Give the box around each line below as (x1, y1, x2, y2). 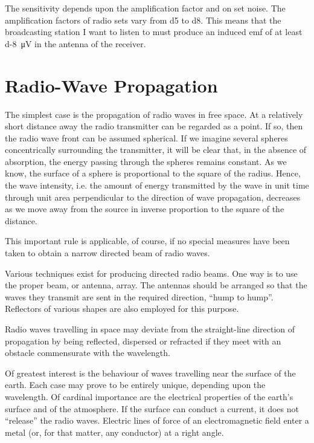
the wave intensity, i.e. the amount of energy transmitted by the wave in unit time (5, 179, 309, 192)
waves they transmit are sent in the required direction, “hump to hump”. (5, 290, 274, 303)
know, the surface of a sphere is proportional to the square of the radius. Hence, (5, 167, 301, 179)
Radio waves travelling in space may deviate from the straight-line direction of (5, 323, 295, 335)
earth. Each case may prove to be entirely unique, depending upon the (5, 378, 266, 391)
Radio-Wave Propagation (5, 73, 218, 97)
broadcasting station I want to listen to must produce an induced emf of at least (5, 25, 303, 38)
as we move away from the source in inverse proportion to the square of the (5, 202, 284, 215)
